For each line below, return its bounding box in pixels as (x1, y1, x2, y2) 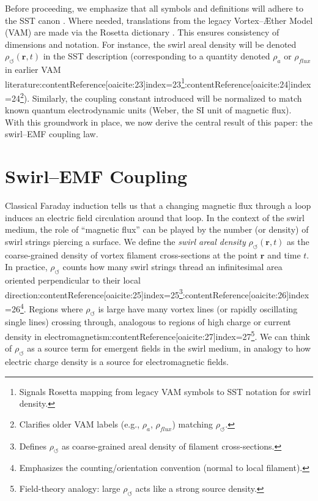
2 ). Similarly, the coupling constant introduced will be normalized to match (20, 90, 302, 104)
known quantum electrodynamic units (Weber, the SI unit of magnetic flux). (5, 104, 292, 116)
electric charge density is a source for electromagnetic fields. (5, 355, 229, 368)
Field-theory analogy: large (19, 482, 120, 495)
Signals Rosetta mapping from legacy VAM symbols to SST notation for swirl (19, 385, 311, 397)
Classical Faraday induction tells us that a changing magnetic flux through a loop (5, 199, 311, 212)
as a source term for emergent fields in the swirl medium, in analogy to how (27, 342, 311, 355)
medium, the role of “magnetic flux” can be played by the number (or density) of (5, 223, 309, 236)
